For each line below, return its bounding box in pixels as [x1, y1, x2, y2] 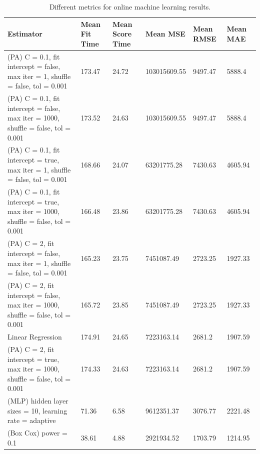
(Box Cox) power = [7, 427, 67, 438]
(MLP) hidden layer [7, 395, 68, 406]
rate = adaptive [7, 415, 56, 425]
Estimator [7, 28, 42, 39]
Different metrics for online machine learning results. [49, 1, 211, 11]
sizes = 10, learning [7, 405, 67, 415]
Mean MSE [145, 28, 185, 39]
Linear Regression [7, 331, 62, 342]
